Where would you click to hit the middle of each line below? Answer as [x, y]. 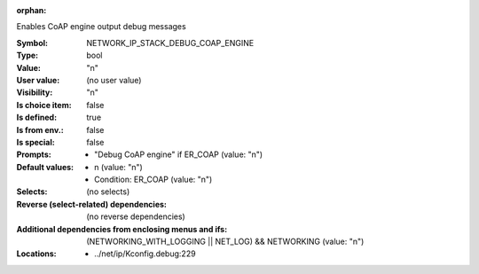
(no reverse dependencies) [136, 216]
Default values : [45, 167]
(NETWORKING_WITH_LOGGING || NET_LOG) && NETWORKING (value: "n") [225, 242]
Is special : [35, 142]
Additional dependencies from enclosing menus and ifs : [122, 229]
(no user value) [114, 80]
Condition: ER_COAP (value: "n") [153, 180]
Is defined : [37, 117]
